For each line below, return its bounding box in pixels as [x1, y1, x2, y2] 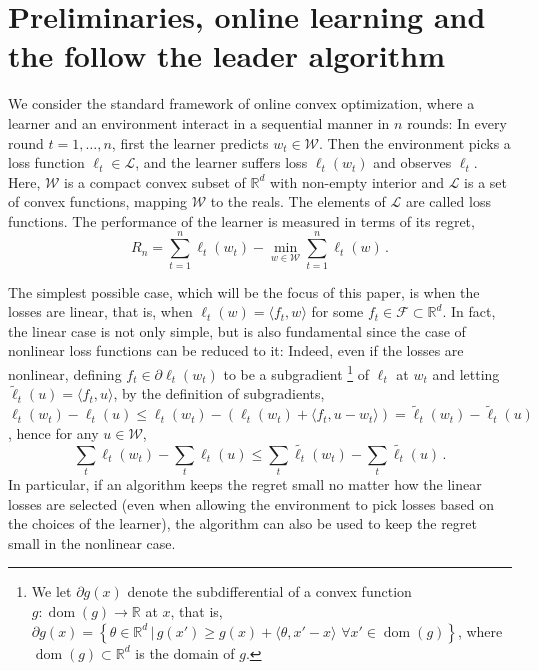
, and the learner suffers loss [135, 152, 308, 173]
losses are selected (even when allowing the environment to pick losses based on [8, 493, 494, 514]
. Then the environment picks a [319, 132, 511, 153]
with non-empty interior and [270, 171, 444, 192]
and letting [432, 363, 500, 384]
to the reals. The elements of [210, 191, 386, 212]
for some [311, 301, 364, 322]
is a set [464, 171, 507, 192]
